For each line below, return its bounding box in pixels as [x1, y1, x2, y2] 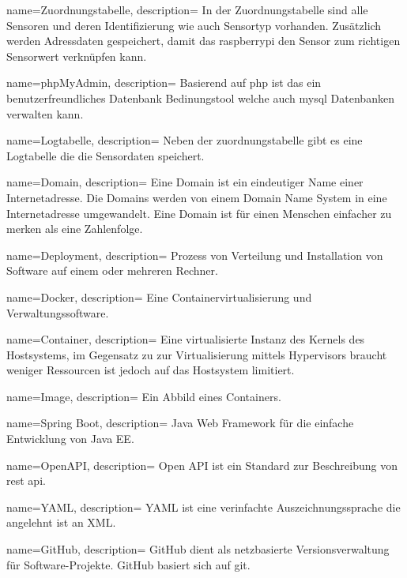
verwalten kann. [6, 105, 84, 122]
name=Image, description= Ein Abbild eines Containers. [6, 388, 281, 404]
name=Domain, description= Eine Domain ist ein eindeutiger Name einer [6, 174, 364, 190]
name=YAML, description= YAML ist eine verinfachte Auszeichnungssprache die [6, 498, 401, 515]
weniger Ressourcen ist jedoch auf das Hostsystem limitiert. [6, 362, 295, 378]
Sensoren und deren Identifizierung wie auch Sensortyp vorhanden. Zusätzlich [6, 17, 382, 33]
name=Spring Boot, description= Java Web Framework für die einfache [6, 415, 354, 431]
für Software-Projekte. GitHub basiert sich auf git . [6, 556, 251, 572]
